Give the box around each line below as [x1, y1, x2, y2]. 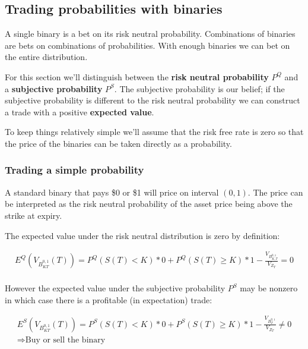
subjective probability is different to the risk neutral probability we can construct [5, 94, 300, 106]
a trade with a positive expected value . [5, 105, 154, 118]
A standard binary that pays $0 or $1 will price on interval [5, 185, 219, 198]
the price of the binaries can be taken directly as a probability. [5, 137, 232, 149]
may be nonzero [240, 282, 298, 294]
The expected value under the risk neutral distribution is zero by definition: [5, 229, 280, 241]
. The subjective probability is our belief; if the [114, 82, 285, 95]
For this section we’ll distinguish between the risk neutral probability [5, 70, 269, 83]
